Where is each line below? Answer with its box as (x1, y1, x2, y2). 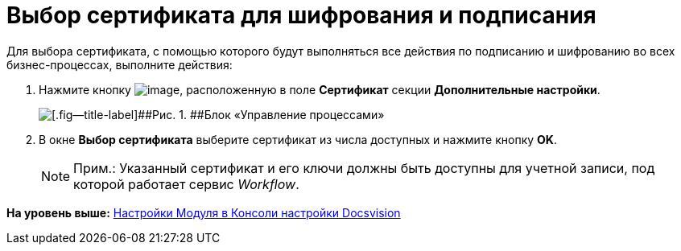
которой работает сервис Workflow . (73, 175, 299, 192)
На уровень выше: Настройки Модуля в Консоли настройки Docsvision (6, 205, 401, 220)
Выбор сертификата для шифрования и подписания (6, 2, 596, 29)
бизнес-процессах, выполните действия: (6, 57, 233, 72)
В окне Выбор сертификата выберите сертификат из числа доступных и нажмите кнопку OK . (39, 132, 557, 146)
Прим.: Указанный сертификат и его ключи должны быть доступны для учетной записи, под (73, 159, 655, 176)
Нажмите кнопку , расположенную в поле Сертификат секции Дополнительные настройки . (39, 82, 601, 97)
